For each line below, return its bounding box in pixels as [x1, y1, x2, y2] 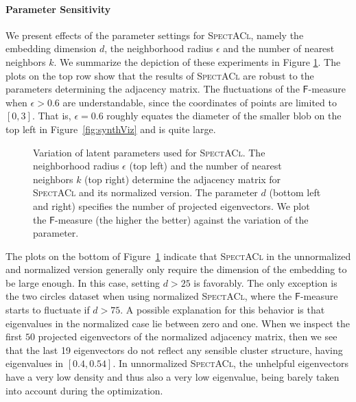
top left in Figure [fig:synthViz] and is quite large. [5, 121, 216, 136]
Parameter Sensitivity [5, 1, 111, 16]
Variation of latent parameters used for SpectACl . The [33, 145, 265, 159]
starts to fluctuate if [5, 303, 90, 317]
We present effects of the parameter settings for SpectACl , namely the [5, 27, 304, 42]
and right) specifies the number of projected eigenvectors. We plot [33, 198, 310, 213]
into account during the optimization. [5, 383, 163, 397]
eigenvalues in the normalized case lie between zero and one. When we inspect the [5, 316, 350, 330]
